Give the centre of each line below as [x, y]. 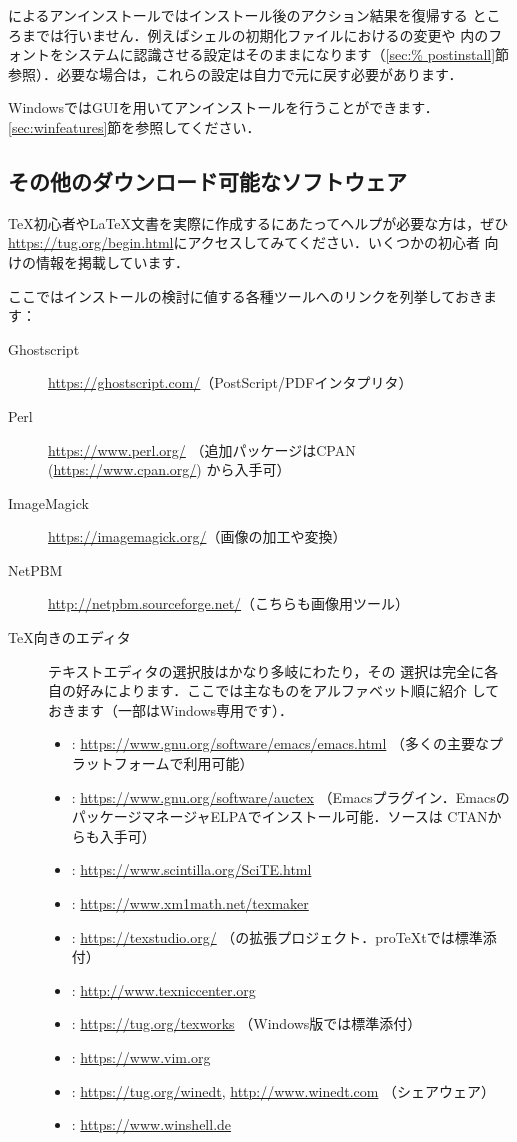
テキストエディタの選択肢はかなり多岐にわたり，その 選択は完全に [266, 670]
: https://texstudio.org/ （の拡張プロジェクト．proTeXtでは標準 [277, 936]
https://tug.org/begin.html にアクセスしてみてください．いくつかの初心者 [244, 242]
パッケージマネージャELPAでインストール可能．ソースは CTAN [279, 816]
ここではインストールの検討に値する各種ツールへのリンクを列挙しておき [245, 295]
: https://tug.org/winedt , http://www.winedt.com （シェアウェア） [283, 1090]
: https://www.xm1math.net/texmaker [190, 903]
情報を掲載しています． [112, 261]
